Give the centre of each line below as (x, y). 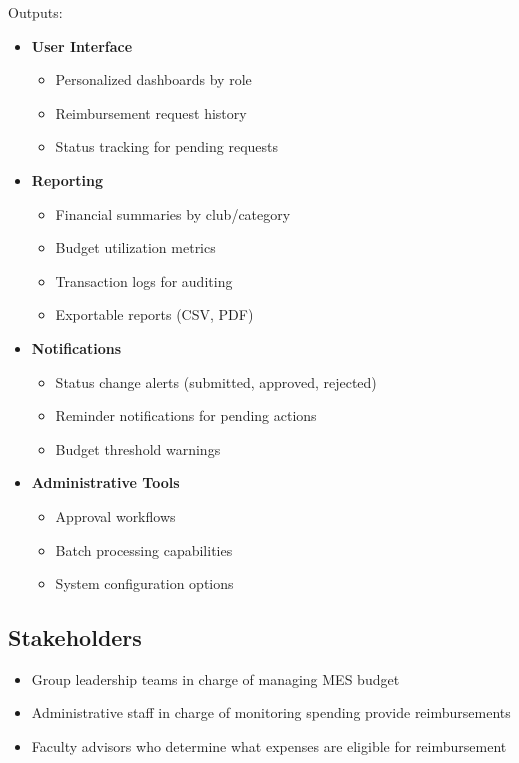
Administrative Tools (105, 482)
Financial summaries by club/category (173, 213)
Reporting (67, 179)
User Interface (82, 45)
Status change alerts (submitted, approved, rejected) (216, 381)
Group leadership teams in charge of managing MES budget (215, 678)
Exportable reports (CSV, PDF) (154, 314)
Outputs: (35, 12)
